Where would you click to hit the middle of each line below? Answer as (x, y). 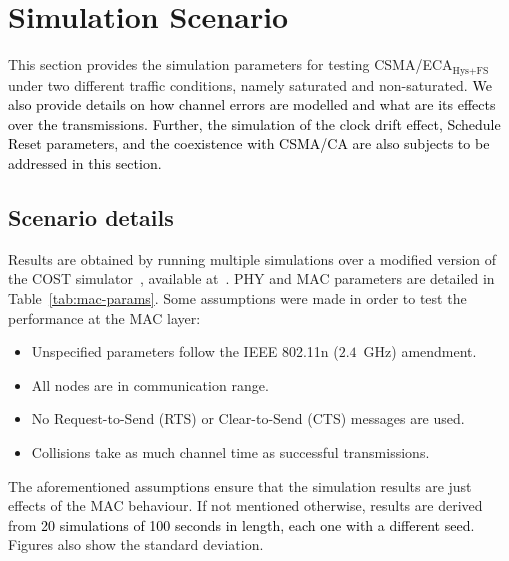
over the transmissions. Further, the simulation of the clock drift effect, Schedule (254, 123)
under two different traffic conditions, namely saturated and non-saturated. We (250, 84)
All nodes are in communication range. (150, 384)
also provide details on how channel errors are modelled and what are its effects (252, 104)
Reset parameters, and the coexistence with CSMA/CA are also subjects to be (249, 143)
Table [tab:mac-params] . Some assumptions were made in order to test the (237, 297)
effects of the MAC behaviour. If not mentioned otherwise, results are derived (245, 505)
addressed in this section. (85, 162)
